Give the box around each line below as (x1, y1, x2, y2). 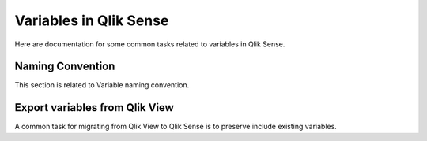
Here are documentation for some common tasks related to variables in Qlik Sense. (14, 39, 285, 49)
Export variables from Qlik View (14, 101, 174, 114)
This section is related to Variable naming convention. (14, 80, 190, 90)
